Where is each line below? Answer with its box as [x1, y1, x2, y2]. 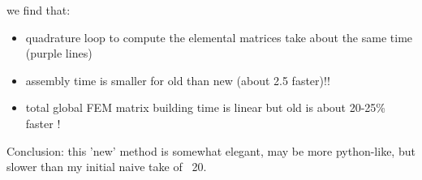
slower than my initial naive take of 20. [6, 158, 207, 175]
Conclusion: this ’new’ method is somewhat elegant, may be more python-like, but [6, 142, 416, 159]
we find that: [6, 2, 71, 18]
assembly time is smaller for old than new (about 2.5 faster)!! [25, 71, 330, 88]
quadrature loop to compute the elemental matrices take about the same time [25, 28, 413, 45]
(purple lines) [25, 45, 93, 62]
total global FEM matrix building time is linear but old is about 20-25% [25, 99, 386, 116]
